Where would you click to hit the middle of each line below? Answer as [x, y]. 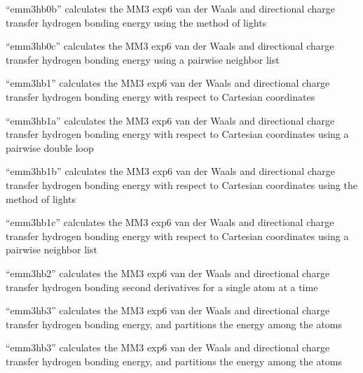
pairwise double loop [50, 147]
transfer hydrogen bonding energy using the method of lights [136, 22]
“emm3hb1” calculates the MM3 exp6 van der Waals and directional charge [168, 83]
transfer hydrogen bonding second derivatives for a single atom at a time [162, 287]
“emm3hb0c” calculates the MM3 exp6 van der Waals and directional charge [170, 46]
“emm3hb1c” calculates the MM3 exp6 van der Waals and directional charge [170, 222]
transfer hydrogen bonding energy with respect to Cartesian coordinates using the [181, 184]
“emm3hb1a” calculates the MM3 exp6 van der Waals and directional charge [170, 120]
